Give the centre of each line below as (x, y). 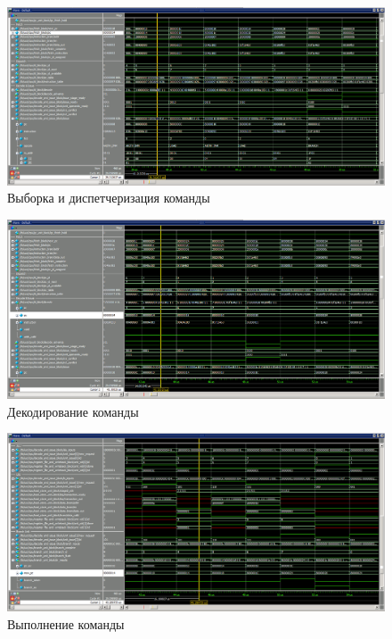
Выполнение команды (66, 623)
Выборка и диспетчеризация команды (109, 198)
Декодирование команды (73, 411)
